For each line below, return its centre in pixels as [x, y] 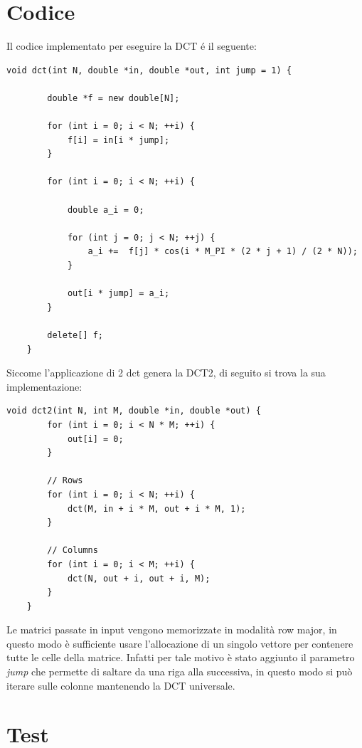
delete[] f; [75, 335]
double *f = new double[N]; [113, 98]
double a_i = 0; [106, 210]
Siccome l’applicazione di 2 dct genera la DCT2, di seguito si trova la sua [166, 373]
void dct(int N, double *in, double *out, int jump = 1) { [149, 70]
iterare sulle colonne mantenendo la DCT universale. [121, 685]
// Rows [65, 481]
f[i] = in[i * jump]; [118, 140]
